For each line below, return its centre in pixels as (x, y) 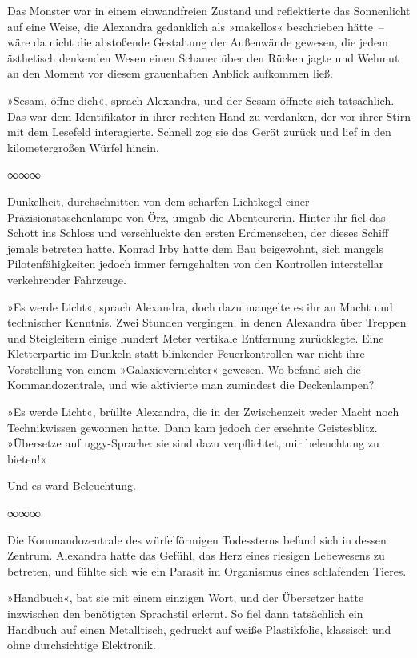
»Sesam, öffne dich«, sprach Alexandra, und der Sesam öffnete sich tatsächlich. (201, 100)
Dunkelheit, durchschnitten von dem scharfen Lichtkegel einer (158, 201)
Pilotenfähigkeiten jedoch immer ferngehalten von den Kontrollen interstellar (196, 264)
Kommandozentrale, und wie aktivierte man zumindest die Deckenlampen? (191, 385)
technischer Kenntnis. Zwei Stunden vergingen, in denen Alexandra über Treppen (207, 322)
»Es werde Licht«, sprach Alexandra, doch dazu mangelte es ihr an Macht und (200, 306)
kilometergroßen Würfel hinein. (83, 147)
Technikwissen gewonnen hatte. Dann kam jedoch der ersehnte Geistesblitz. (192, 427)
